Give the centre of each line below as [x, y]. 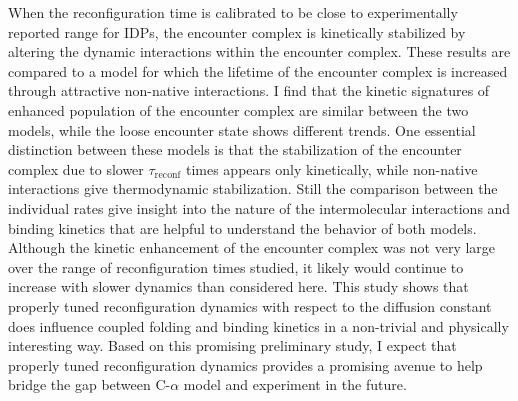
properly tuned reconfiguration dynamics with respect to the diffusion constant [250, 305]
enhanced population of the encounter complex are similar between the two [238, 109]
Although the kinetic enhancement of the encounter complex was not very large [252, 247]
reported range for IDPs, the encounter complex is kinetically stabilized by [237, 31]
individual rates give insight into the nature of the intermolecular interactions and [259, 207]
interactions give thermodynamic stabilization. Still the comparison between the [253, 188]
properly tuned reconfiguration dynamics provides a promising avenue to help [245, 364]
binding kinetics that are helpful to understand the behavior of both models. [242, 227]
